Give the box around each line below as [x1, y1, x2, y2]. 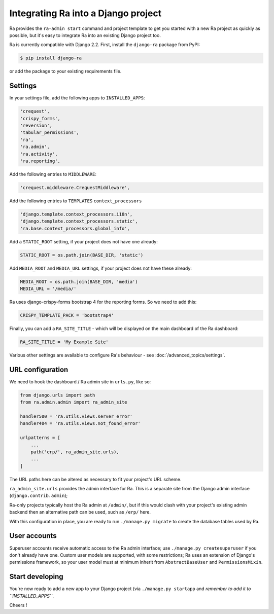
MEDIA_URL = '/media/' [20, 285, 77, 292]
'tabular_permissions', [20, 130, 80, 135]
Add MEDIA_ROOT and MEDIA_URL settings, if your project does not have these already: [9, 265, 192, 271]
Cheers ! [9, 602, 27, 608]
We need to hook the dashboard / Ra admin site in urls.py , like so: [9, 378, 151, 385]
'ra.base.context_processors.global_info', [20, 226, 130, 231]
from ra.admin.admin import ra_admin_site [20, 400, 127, 405]
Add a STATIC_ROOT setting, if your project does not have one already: [9, 238, 158, 244]
